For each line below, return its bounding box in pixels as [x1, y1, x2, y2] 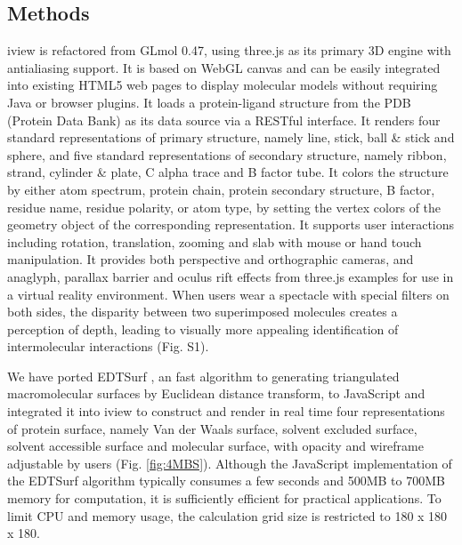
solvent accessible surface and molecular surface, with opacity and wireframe [7, 437, 424, 455]
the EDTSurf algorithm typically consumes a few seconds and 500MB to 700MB [7, 471, 445, 490]
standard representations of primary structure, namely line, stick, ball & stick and [7, 128, 455, 147]
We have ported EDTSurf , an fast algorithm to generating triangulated [7, 366, 400, 385]
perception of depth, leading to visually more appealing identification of [7, 319, 399, 338]
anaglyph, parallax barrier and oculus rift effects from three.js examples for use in [7, 267, 454, 285]
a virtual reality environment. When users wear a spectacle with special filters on [7, 285, 450, 303]
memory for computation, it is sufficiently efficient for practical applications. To [7, 489, 442, 508]
